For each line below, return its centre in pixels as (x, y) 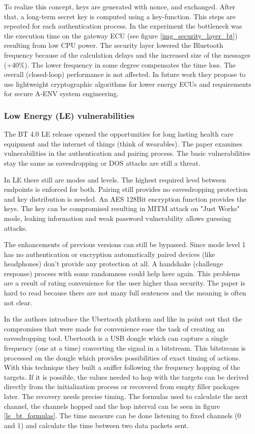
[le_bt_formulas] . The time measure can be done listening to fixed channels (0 (123, 416)
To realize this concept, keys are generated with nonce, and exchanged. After (120, 6)
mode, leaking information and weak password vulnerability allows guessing (118, 218)
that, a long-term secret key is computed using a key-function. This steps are (120, 16)
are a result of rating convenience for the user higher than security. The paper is (125, 283)
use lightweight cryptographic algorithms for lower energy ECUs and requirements (128, 84)
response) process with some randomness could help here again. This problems (122, 273)
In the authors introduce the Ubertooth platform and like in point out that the (123, 319)
